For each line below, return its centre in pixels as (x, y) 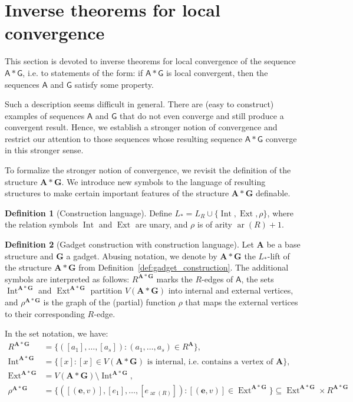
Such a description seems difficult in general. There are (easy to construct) (139, 104)
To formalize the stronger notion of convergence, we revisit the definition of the (148, 170)
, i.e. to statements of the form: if (83, 72)
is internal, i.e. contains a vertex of (210, 362)
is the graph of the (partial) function (109, 302)
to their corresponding (45, 313)
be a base (283, 244)
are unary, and (161, 224)
